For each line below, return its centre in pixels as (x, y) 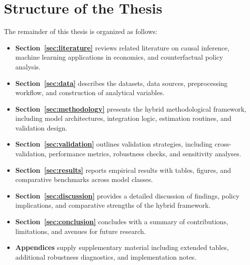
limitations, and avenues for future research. (80, 231)
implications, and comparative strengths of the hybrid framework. (113, 205)
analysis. (28, 66)
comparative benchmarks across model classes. (84, 179)
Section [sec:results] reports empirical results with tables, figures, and (123, 170)
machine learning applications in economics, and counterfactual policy (119, 57)
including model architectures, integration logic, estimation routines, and (123, 118)
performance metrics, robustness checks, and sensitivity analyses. (145, 154)
